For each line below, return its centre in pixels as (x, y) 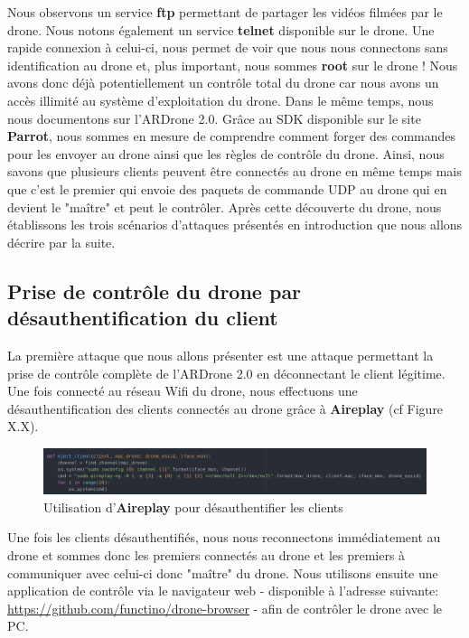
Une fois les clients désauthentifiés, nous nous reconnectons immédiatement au (224, 537)
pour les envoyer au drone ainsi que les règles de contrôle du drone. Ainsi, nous (226, 153)
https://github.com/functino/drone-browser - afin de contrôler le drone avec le (225, 608)
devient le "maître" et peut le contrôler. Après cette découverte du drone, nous (225, 206)
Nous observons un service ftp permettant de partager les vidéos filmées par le (225, 12)
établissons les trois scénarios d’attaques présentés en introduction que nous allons (235, 225)
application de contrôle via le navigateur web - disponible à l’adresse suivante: (223, 591)
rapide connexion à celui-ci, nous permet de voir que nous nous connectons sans (228, 47)
